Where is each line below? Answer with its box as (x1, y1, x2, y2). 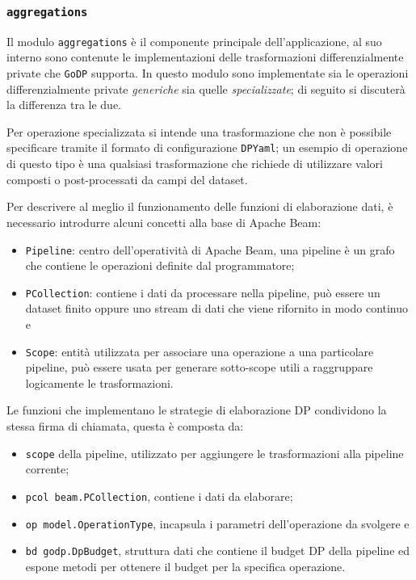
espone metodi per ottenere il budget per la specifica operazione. (25, 557, 346, 574)
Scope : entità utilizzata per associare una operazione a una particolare (25, 343, 374, 359)
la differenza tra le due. (6, 96, 122, 113)
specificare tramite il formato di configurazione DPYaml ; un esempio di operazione (6, 139, 408, 156)
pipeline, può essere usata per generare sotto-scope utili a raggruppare (25, 359, 373, 376)
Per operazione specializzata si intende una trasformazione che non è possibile (6, 123, 392, 140)
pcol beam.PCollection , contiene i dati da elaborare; (25, 487, 293, 504)
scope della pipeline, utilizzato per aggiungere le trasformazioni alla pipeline (25, 444, 404, 461)
